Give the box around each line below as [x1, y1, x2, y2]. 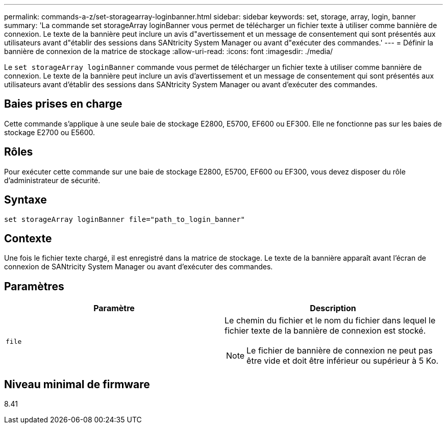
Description [310, 303, 356, 314]
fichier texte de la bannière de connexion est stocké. [225, 325, 426, 336]
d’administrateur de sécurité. [4, 175, 101, 185]
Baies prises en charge [4, 97, 122, 111]
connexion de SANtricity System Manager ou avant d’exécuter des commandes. [4, 262, 273, 271]
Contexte [4, 232, 52, 245]
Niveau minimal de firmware [4, 377, 150, 391]
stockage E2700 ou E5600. [4, 128, 95, 137]
